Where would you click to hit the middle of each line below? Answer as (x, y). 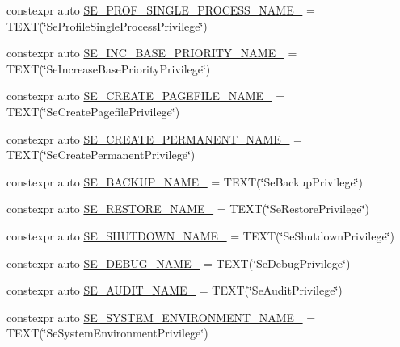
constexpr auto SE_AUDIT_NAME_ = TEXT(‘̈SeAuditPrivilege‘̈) (175, 290)
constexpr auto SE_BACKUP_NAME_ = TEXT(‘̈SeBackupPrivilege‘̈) (185, 181)
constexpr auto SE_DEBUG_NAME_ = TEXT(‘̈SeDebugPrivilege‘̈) (179, 263)
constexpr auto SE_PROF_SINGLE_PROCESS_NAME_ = (161, 10)
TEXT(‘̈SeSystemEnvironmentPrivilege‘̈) (107, 333)
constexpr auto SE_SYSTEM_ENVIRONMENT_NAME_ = (161, 317)
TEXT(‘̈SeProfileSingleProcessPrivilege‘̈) (107, 25)
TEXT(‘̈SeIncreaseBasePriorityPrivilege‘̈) (109, 68)
